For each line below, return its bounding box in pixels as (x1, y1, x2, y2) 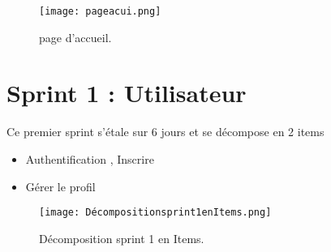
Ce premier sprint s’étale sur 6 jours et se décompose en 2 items (6, 123, 325, 140)
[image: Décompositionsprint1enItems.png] (39, 207, 272, 219)
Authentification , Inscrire (25, 150, 154, 167)
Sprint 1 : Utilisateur (6, 76, 247, 109)
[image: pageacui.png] (39, 6, 161, 17)
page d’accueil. (39, 28, 112, 45)
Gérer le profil (25, 177, 96, 194)
